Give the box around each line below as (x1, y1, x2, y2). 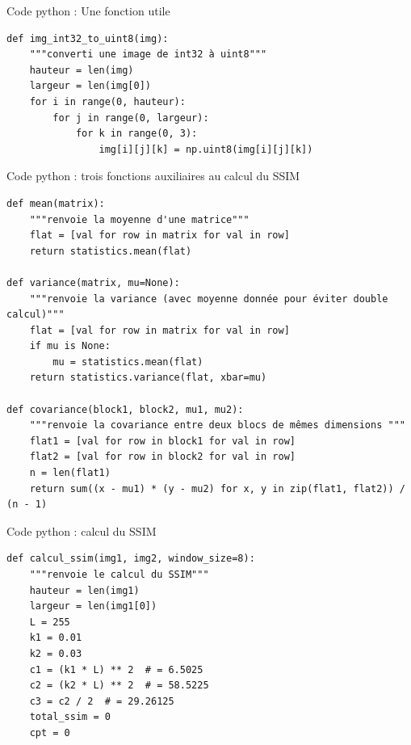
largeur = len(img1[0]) (29, 600, 157, 612)
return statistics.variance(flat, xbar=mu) (29, 372, 267, 384)
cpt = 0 (29, 726, 70, 739)
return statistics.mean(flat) (29, 245, 192, 257)
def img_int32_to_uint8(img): (6, 32, 169, 44)
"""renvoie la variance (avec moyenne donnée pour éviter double (29, 293, 388, 305)
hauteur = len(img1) (29, 584, 140, 596)
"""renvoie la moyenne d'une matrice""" (29, 213, 250, 225)
